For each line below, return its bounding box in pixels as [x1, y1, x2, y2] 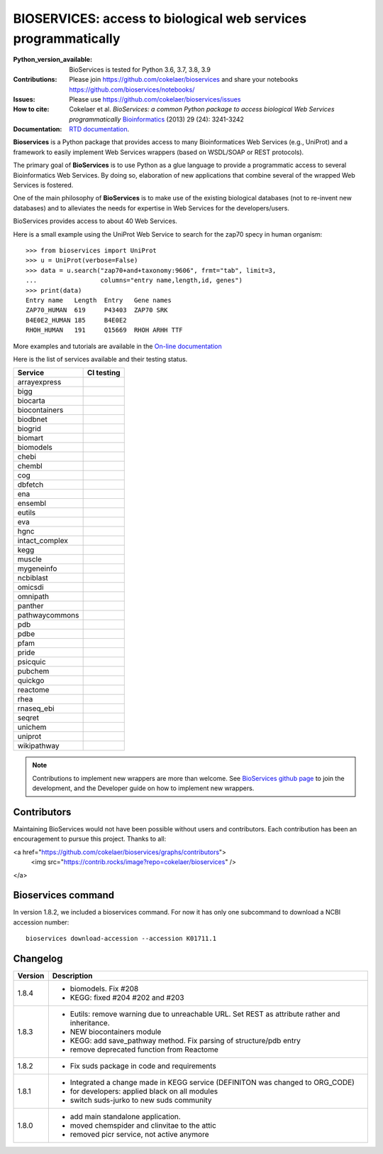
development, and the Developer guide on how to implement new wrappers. [32, 784, 255, 792]
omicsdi [17, 583, 44, 593]
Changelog [13, 953, 63, 965]
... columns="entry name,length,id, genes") [26, 276, 243, 284]
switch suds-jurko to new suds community [70, 1095, 212, 1105]
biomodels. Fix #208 [70, 984, 139, 994]
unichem [17, 722, 47, 732]
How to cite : [13, 105, 50, 114]
